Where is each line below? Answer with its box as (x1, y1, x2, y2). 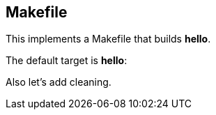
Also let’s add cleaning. (6, 76, 111, 89)
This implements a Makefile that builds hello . (6, 33, 211, 45)
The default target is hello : (6, 54, 128, 67)
